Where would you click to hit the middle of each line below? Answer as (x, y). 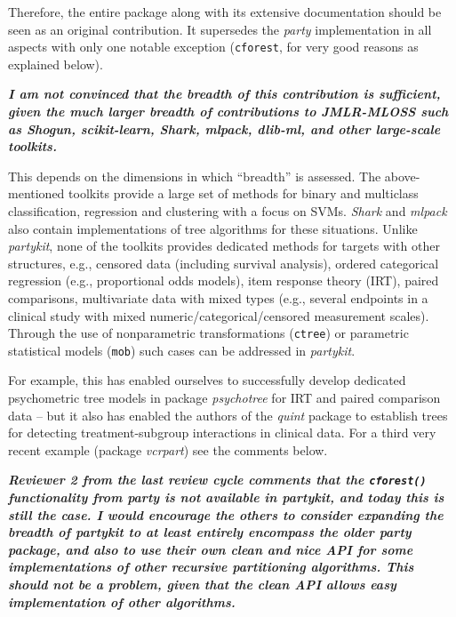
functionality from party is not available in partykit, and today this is (226, 497)
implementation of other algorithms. (122, 601)
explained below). (56, 64)
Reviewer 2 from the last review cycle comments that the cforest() (217, 480)
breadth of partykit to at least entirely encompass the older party (210, 532)
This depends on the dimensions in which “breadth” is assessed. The (195, 176)
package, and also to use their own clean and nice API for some (211, 549)
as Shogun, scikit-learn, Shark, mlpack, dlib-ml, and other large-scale (224, 128)
